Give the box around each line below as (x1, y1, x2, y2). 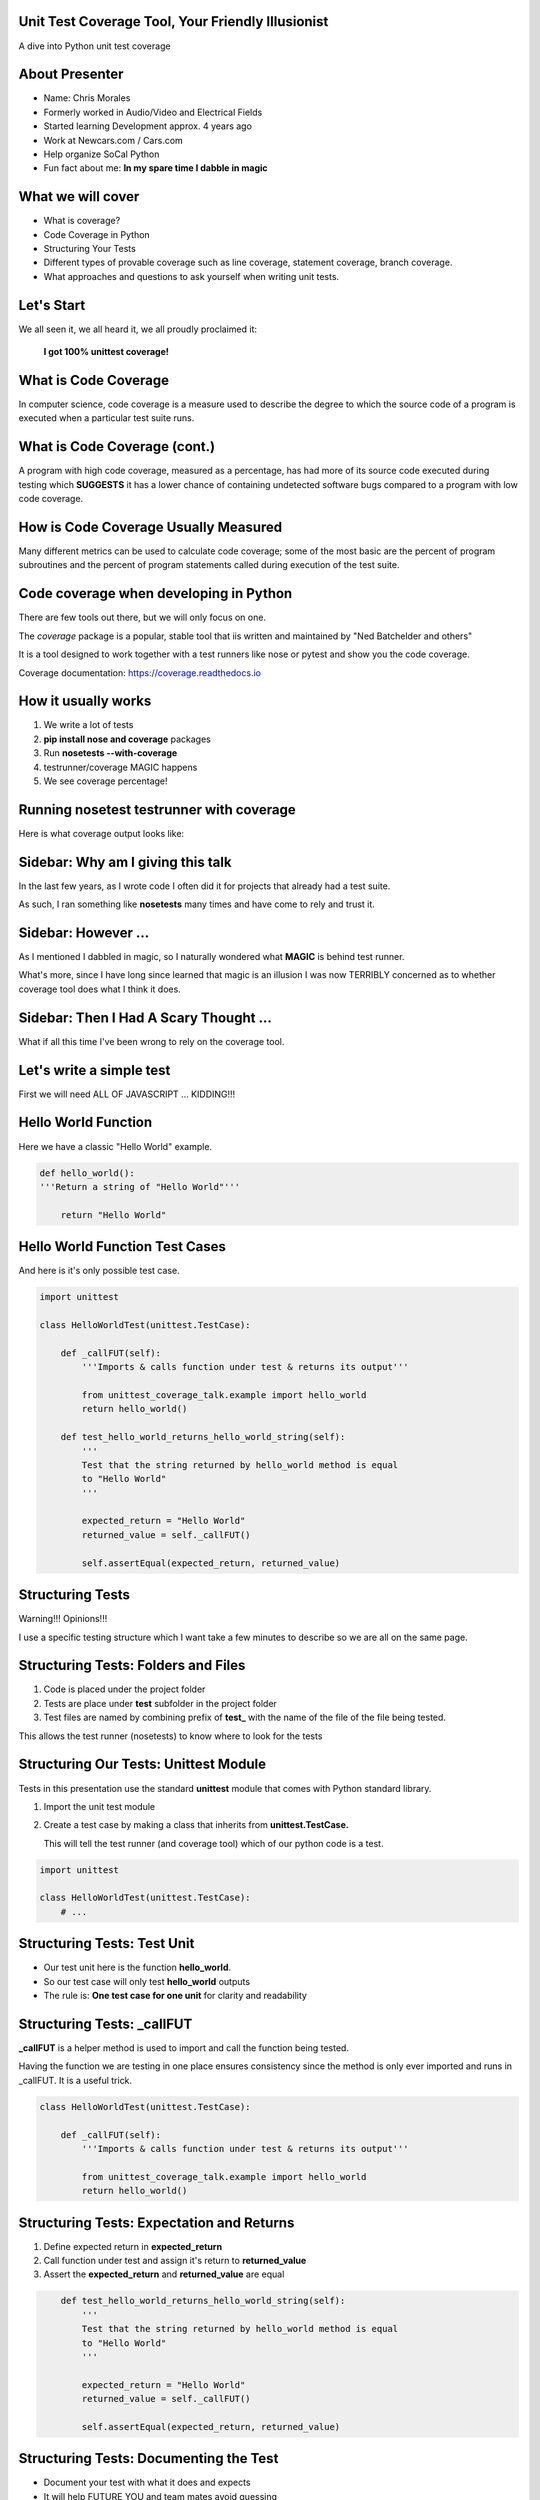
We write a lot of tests (43, 719, 134, 731)
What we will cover (18, 188, 140, 205)
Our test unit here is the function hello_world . (43, 1961, 232, 1974)
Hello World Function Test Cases (18, 1238, 227, 1255)
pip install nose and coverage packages (43, 733, 212, 745)
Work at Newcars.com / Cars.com (43, 134, 184, 146)
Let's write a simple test (18, 1061, 171, 1079)
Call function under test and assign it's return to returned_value (43, 2255, 307, 2267)
